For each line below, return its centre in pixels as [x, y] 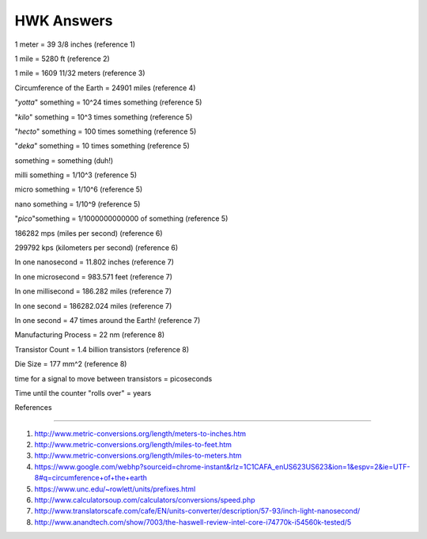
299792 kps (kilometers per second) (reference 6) [96, 248]
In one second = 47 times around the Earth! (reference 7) [108, 320]
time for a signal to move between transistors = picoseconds [113, 378]
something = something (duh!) [64, 160]
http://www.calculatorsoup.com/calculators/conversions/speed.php [145, 500]
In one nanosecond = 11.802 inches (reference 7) [94, 262]
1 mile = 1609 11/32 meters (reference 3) [80, 73]
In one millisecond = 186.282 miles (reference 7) [93, 291]
